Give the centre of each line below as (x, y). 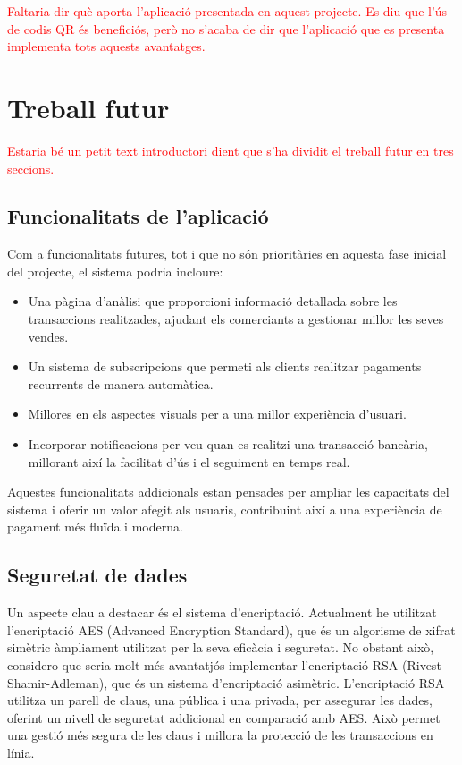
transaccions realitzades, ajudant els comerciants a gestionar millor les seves (236, 319)
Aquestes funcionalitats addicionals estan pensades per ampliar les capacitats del (228, 492)
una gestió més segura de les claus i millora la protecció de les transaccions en (220, 735)
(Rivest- (424, 665)
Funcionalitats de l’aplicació (138, 216)
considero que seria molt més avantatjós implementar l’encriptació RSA (203, 665)
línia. (21, 752)
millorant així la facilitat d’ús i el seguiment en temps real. (189, 461)
